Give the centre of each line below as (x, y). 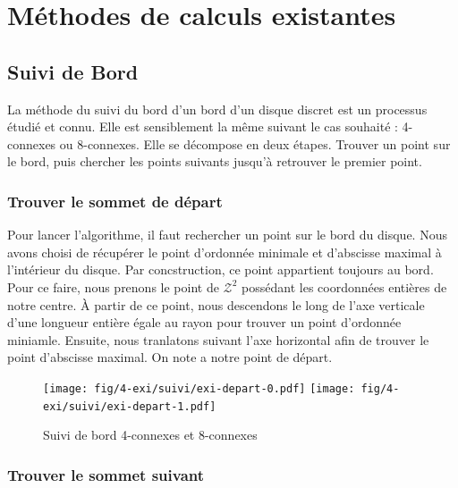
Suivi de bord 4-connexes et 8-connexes (150, 435)
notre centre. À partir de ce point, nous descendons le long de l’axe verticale (216, 304)
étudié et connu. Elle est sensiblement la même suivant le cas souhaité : (203, 126)
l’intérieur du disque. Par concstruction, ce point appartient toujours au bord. (221, 269)
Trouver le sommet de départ (115, 201)
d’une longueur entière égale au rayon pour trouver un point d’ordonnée (204, 322)
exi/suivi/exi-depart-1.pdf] (130, 406)
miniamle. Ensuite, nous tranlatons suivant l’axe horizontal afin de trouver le (218, 339)
